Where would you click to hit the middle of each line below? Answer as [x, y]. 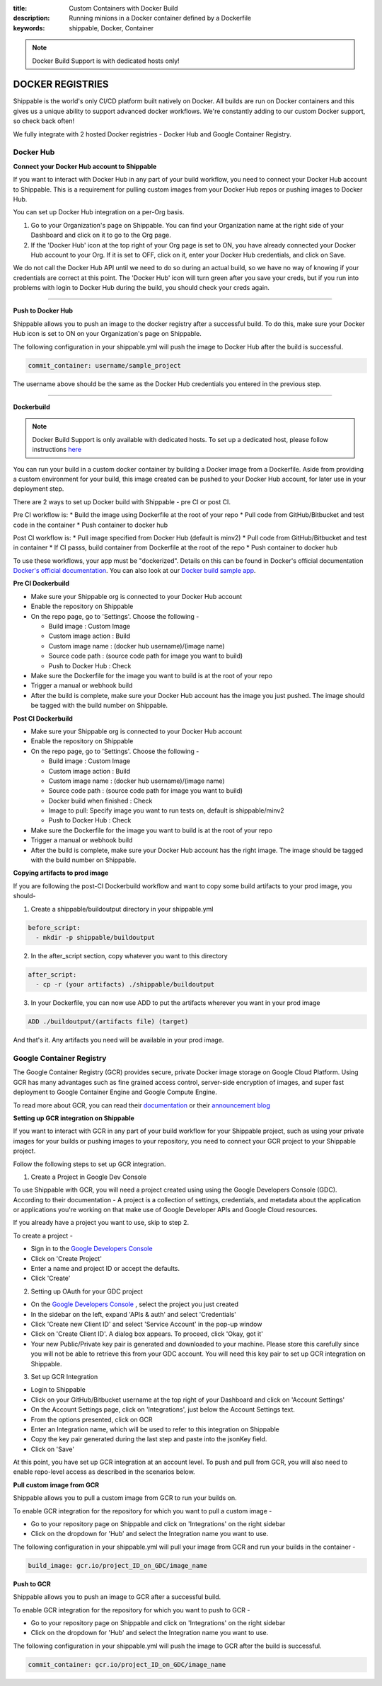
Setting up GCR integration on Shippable [74, 1118]
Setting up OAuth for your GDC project [87, 1291]
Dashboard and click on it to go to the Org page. [101, 235]
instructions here [57, 450]
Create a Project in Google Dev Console [89, 1177]
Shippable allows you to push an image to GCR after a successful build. [117, 1597]
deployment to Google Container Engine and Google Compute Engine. [115, 1092]
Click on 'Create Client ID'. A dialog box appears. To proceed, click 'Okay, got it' [147, 1334]
